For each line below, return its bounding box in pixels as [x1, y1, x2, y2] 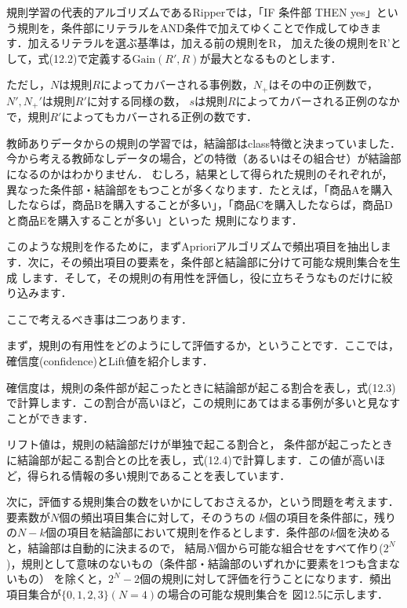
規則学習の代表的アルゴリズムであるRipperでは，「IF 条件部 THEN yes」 [6, 4, 376, 20]
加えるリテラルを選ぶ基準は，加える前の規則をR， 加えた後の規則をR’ [27, 35, 391, 51]
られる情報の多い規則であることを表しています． [38, 467, 291, 483]
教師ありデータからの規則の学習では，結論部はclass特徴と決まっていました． [6, 134, 401, 151]
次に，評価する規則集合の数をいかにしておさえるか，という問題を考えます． [6, 493, 399, 510]
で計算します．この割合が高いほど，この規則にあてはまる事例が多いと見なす [6, 394, 401, 411]
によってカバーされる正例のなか [235, 92, 400, 108]
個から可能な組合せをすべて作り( [215, 539, 383, 555]
